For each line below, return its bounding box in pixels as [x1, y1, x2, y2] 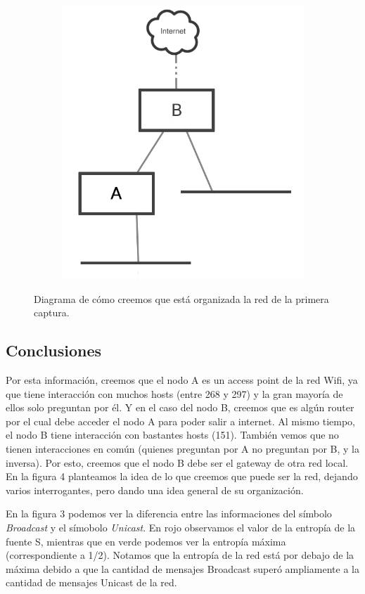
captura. [34, 305, 70, 320]
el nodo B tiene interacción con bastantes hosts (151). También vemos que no [6, 427, 339, 442]
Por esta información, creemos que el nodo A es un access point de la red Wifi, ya [6, 373, 358, 387]
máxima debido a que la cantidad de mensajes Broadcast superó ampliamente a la [6, 561, 359, 576]
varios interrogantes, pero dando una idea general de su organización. [6, 482, 304, 497]
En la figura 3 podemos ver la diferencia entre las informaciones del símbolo [6, 506, 332, 521]
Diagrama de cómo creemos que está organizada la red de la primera [34, 291, 329, 306]
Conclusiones [6, 340, 102, 361]
